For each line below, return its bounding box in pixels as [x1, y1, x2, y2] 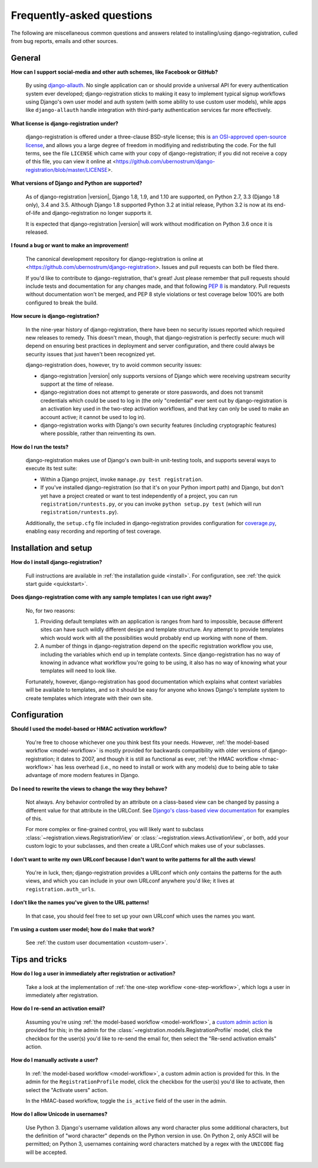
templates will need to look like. [40, 667, 117, 674]
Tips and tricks [11, 954, 67, 965]
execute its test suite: [25, 465, 78, 472]
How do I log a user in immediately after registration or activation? [11, 970, 176, 977]
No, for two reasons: [25, 607, 76, 614]
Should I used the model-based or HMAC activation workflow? [11, 725, 167, 732]
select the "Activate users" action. [25, 1086, 108, 1093]
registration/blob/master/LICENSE [25, 166, 108, 173]
